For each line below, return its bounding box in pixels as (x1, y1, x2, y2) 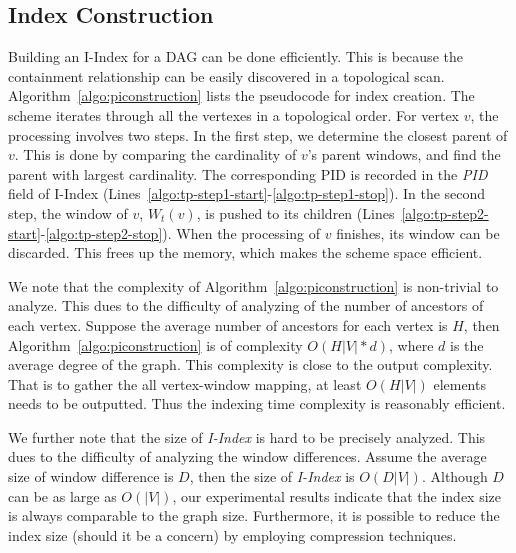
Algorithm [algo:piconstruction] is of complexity (8, 334, 303, 355)
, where (389, 334, 434, 355)
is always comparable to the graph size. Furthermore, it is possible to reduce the (8, 505, 500, 526)
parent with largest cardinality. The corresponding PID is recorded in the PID (8, 163, 488, 184)
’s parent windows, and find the (307, 144, 501, 165)
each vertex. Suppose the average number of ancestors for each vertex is (8, 314, 448, 335)
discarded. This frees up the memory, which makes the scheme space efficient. (8, 242, 483, 263)
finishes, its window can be (336, 222, 500, 243)
